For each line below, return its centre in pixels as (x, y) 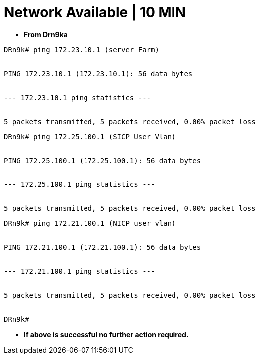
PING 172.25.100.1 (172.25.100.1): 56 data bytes (103, 160)
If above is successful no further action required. (106, 334)
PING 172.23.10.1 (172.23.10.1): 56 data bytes (98, 74)
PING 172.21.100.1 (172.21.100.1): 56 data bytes (103, 247)
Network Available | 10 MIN (95, 12)
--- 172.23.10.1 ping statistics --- (78, 97)
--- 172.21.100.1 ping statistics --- (80, 271)
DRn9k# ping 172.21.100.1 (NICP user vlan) (90, 223)
